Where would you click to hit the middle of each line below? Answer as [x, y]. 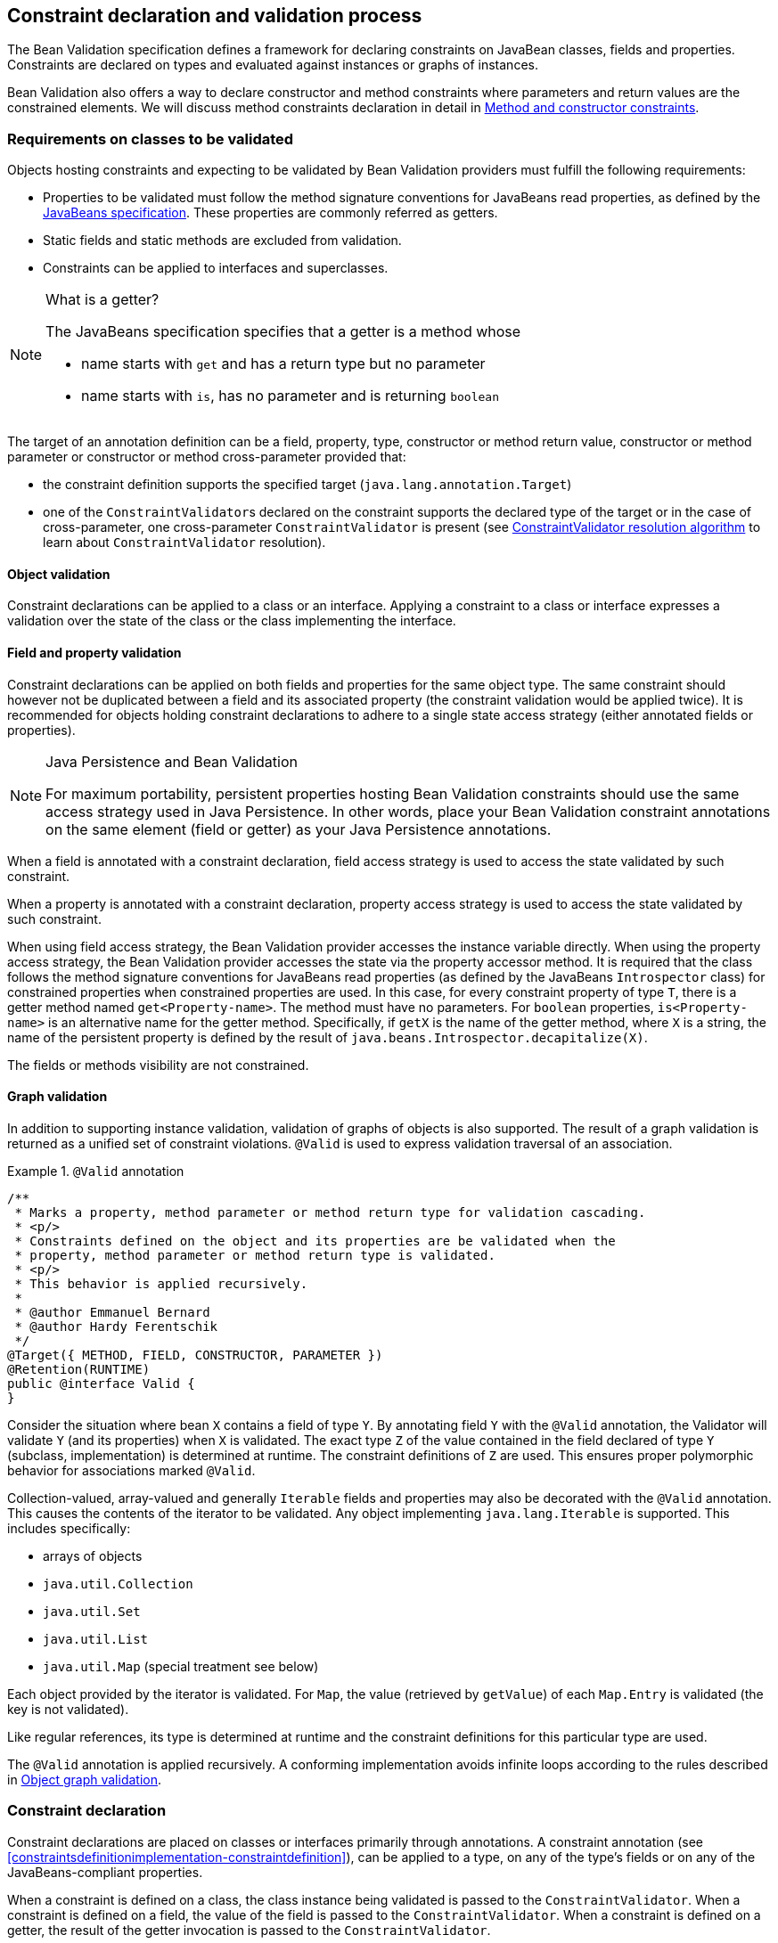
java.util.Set [92, 1611]
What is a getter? [102, 300]
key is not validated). [68, 1709]
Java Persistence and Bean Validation [172, 761]
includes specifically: [69, 1528]
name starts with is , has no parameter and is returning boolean [290, 396]
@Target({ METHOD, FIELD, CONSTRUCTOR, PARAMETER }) [195, 1355]
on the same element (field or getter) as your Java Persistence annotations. [299, 829]
